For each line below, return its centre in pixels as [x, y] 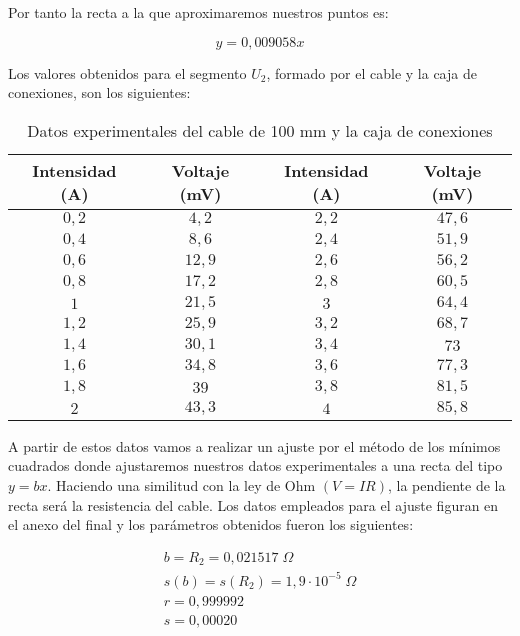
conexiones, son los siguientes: [99, 92]
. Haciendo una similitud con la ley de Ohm [181, 484]
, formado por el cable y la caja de [371, 72]
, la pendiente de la [446, 484]
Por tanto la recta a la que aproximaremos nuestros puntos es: [198, 12]
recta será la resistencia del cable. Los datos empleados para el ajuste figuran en [253, 504]
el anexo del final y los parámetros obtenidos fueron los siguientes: [211, 524]
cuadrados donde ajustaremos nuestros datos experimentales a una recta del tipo [255, 465]
